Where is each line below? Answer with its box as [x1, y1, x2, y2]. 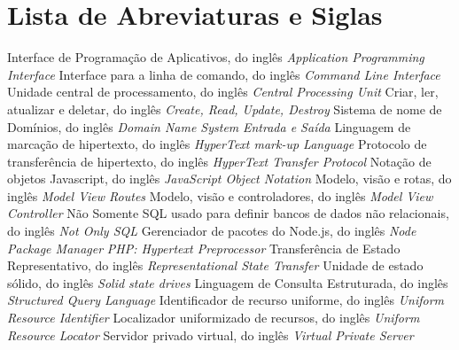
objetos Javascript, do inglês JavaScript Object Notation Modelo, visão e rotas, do [7, 169, 452, 188]
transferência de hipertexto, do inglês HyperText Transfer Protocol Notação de [7, 152, 432, 170]
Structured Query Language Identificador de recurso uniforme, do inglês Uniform [7, 291, 445, 309]
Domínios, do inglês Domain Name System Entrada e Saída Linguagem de [7, 117, 411, 136]
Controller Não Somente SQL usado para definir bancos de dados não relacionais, [7, 204, 449, 222]
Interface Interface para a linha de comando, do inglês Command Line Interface [7, 65, 440, 83]
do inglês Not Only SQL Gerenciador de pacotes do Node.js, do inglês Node [7, 222, 416, 240]
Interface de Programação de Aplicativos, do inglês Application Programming [7, 48, 424, 66]
